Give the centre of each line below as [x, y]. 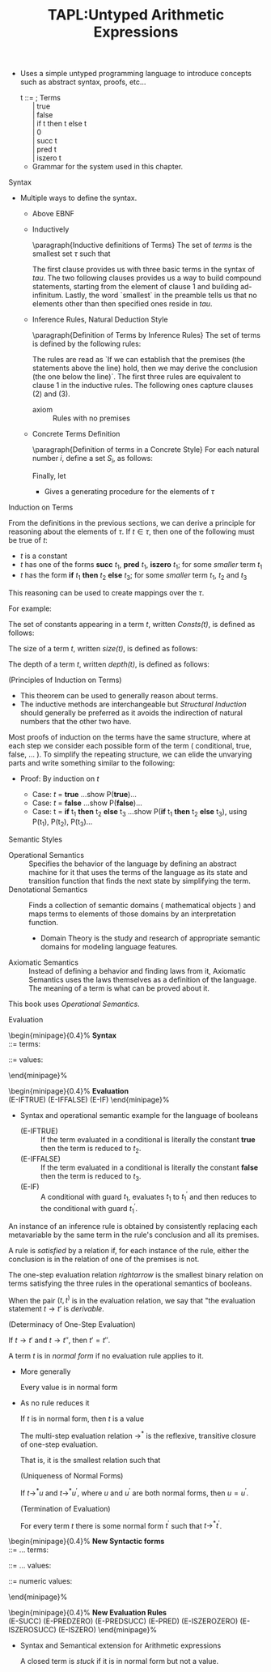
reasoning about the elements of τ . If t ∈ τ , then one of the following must [131, 531]
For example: [30, 608]
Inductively [51, 229]
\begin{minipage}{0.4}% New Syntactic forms [87, 1542]
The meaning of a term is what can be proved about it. [119, 988]
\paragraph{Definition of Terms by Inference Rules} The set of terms [146, 335]
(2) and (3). [51, 394]
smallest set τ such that [71, 254]
